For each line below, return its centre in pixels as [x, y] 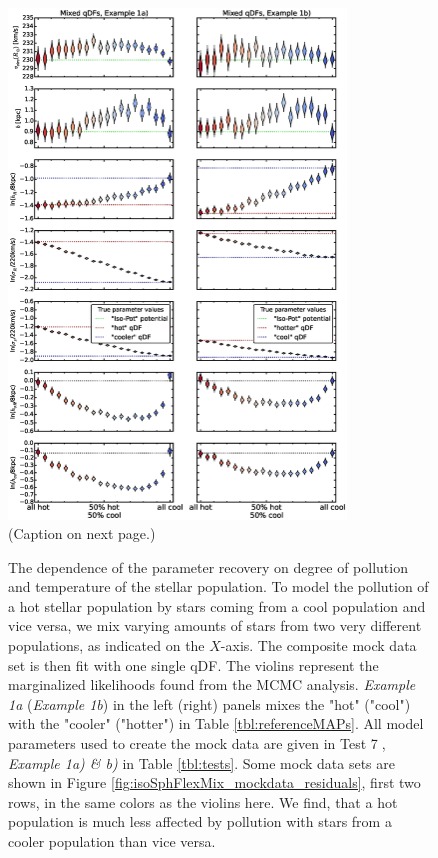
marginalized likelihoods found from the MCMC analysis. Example [212, 684]
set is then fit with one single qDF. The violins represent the [193, 664]
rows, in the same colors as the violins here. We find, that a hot [203, 801]
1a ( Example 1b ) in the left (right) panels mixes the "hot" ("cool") [209, 703]
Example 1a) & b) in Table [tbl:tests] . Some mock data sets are [201, 762]
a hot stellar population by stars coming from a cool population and [217, 605]
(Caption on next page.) [82, 533]
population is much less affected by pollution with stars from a [200, 821]
